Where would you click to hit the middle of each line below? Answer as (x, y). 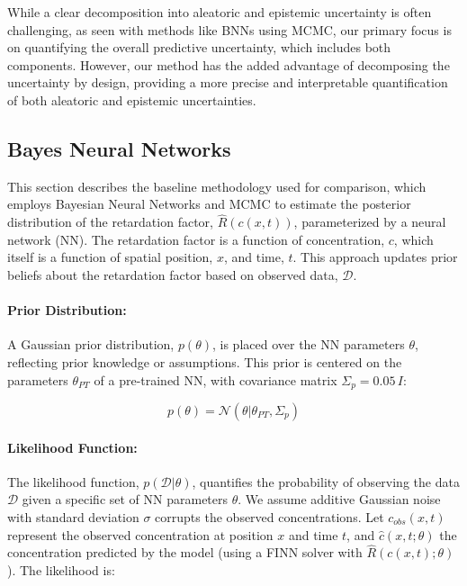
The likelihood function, (73, 481)
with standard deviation (73, 516)
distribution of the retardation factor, (110, 222)
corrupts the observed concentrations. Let (269, 516)
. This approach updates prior (375, 257)
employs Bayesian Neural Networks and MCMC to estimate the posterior (209, 204)
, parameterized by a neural (370, 222)
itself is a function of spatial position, (110, 257)
